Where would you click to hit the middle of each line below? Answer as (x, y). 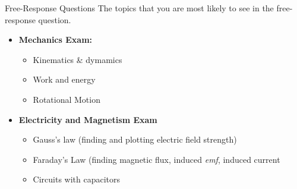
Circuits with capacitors (77, 179)
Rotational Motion (67, 99)
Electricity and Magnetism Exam (88, 119)
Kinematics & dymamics (78, 59)
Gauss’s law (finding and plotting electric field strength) (135, 139)
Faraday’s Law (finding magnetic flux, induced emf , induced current (157, 159)
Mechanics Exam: (56, 40)
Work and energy (64, 79)
